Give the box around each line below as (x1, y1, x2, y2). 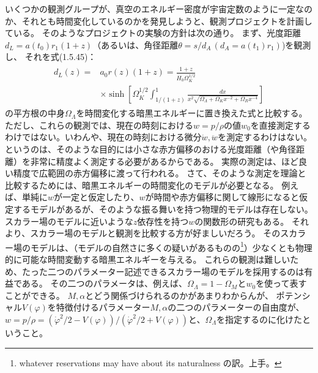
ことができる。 (5, 288, 65, 301)
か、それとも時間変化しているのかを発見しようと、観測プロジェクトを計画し (5, 14, 312, 27)
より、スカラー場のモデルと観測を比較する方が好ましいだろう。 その (5, 227, 281, 239)
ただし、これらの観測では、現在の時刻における (5, 118, 193, 131)
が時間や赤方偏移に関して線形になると (145, 190, 300, 203)
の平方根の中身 (5, 107, 65, 119)
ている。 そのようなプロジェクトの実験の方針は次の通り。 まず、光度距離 (5, 26, 301, 39)
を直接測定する (250, 118, 311, 131)
